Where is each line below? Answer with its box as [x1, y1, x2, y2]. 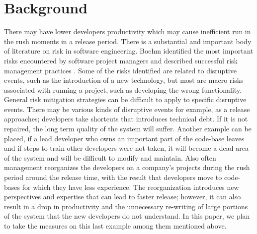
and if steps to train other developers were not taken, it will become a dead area [4, 143, 249, 153]
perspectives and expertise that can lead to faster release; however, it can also [4, 191, 241, 202]
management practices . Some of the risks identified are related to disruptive [4, 65, 237, 75]
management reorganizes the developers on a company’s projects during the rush [4, 162, 250, 173]
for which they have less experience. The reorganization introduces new [22, 181, 239, 192]
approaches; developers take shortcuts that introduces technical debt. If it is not [4, 114, 248, 124]
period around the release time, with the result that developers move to [4, 172, 222, 182]
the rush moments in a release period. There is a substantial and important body [4, 36, 252, 46]
